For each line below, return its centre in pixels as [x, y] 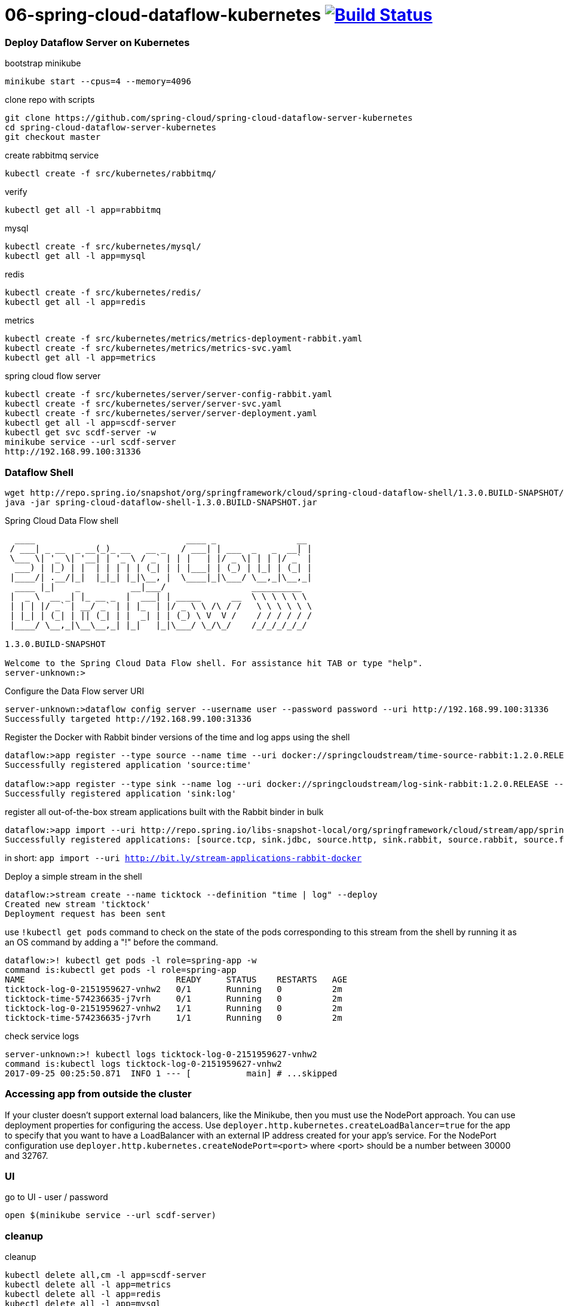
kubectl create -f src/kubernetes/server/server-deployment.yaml [161, 414]
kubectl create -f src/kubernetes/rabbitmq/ [111, 174]
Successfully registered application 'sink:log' [121, 793]
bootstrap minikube [43, 63]
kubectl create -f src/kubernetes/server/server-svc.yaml [143, 404]
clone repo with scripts [50, 100]
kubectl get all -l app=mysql [76, 256]
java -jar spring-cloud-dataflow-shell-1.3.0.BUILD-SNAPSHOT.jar [161, 502]
